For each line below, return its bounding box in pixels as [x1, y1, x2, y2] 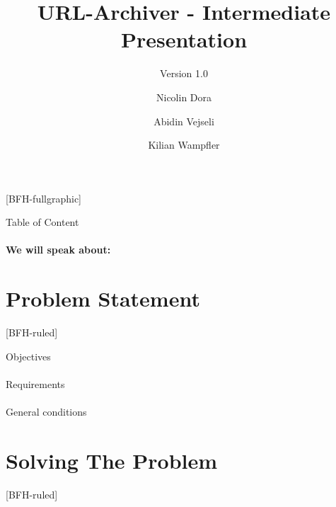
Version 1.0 [160, 66, 208, 81]
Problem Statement [6, 284, 200, 313]
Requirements [6, 376, 65, 391]
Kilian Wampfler [148, 137, 220, 152]
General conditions [6, 404, 87, 419]
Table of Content [6, 215, 79, 229]
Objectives [6, 348, 51, 363]
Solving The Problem [6, 445, 218, 474]
